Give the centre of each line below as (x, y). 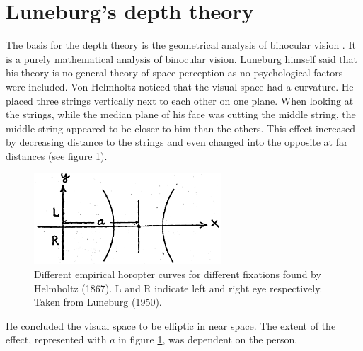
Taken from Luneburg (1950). (98, 302)
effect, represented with (56, 339)
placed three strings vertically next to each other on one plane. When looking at (180, 100)
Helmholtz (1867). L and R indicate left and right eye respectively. (178, 288)
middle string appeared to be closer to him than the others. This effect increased (181, 128)
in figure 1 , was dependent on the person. (208, 339)
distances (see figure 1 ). (57, 155)
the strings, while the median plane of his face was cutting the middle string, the (181, 114)
